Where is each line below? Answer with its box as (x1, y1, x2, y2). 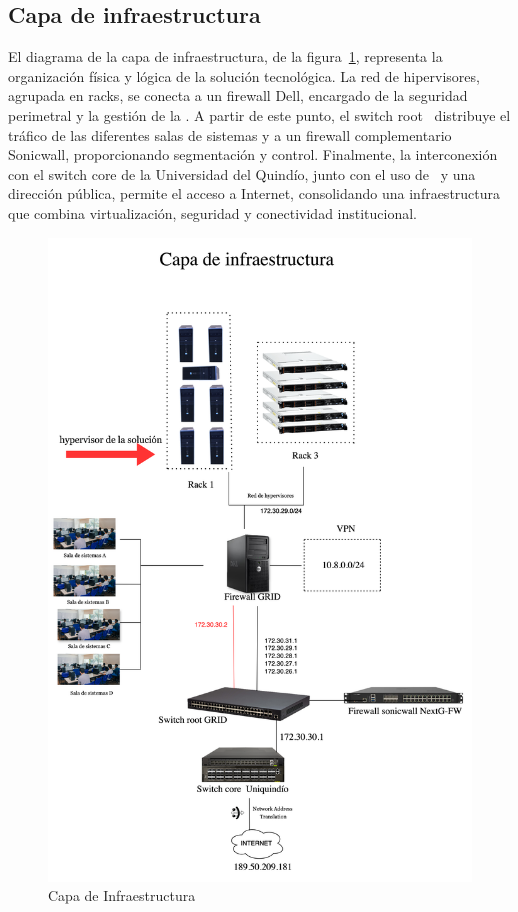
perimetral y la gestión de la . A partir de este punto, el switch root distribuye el (8, 104, 511, 125)
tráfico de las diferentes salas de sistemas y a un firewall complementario (8, 124, 452, 145)
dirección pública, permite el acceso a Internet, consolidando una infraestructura (8, 183, 501, 204)
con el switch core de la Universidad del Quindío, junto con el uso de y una (8, 163, 476, 184)
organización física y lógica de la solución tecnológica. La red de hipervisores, (8, 65, 480, 86)
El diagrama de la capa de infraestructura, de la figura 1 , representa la (8, 46, 443, 67)
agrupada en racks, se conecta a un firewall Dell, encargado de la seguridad (8, 85, 468, 106)
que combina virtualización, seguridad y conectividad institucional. (8, 202, 418, 223)
